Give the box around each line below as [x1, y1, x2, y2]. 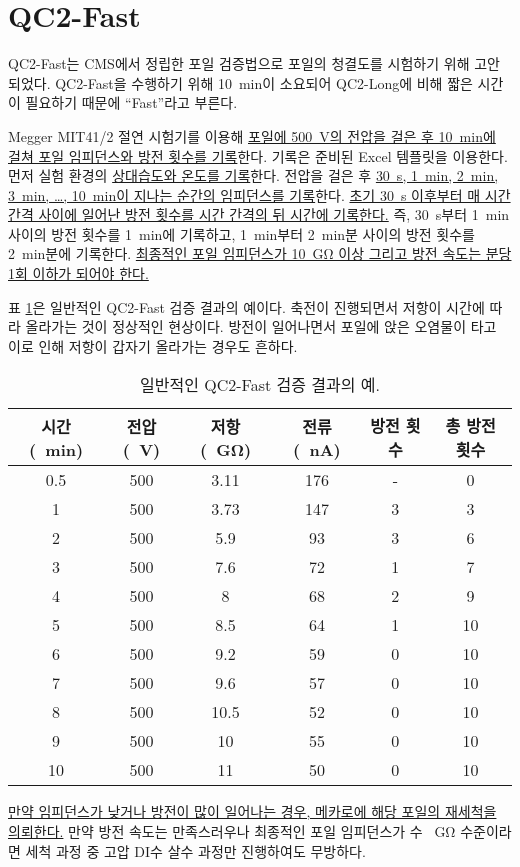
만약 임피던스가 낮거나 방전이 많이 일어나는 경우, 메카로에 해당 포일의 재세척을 [8, 801, 497, 822]
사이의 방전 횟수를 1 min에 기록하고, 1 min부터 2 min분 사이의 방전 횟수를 [8, 223, 475, 244]
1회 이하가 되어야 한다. [8, 263, 149, 284]
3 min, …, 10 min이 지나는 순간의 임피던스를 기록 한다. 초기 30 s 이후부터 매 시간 [8, 184, 511, 205]
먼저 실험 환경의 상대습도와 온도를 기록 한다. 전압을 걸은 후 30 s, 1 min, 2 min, [8, 165, 499, 186]
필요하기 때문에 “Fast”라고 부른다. [25, 92, 238, 113]
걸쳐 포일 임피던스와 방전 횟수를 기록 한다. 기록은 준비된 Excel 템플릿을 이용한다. [8, 145, 508, 166]
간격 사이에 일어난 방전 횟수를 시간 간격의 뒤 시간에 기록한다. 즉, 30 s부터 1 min [8, 204, 510, 225]
